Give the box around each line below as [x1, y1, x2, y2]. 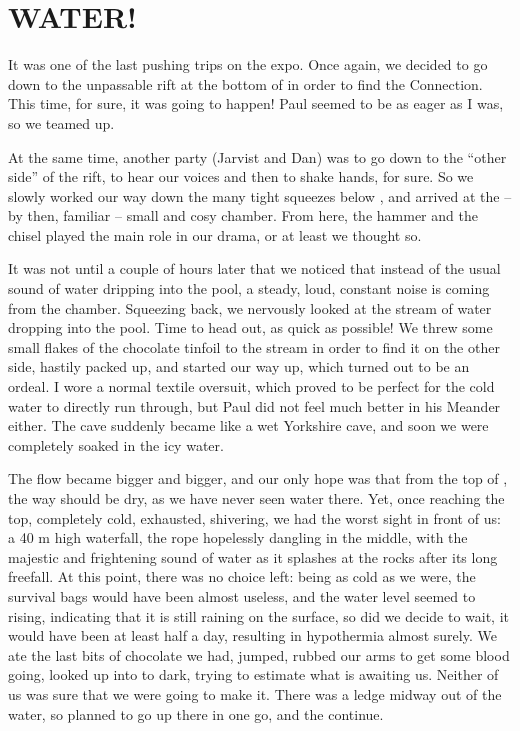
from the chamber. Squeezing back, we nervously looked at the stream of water [8, 297, 492, 318]
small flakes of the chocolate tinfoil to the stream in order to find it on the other [8, 336, 500, 357]
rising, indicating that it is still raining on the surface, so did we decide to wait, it [8, 605, 510, 626]
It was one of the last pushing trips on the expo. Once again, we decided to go [8, 54, 488, 75]
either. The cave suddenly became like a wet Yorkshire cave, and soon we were [8, 415, 489, 436]
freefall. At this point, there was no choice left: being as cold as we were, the [8, 566, 476, 587]
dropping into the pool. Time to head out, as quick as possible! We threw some [8, 317, 493, 338]
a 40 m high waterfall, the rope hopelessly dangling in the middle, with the [8, 527, 468, 548]
